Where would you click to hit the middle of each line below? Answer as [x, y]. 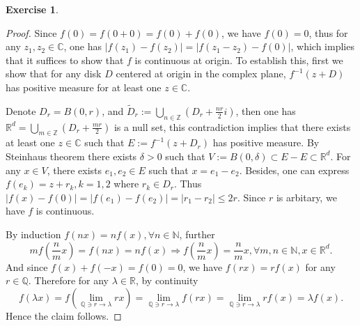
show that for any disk [54, 73]
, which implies [322, 46]
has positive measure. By [266, 142]
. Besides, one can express [294, 170]
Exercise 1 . [32, 9]
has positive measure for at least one [84, 87]
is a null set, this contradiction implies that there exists [232, 126]
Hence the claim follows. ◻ [64, 315]
